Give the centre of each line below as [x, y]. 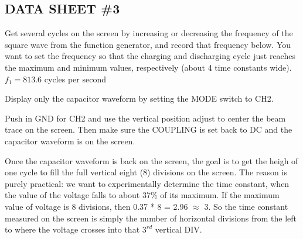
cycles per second [75, 79]
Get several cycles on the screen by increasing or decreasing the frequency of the [149, 33]
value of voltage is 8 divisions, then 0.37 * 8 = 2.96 [96, 206]
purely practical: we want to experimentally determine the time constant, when [147, 183]
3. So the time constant [246, 206]
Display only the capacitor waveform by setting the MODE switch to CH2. [139, 98]
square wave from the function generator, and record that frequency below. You [148, 44]
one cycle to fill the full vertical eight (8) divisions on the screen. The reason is [146, 172]
